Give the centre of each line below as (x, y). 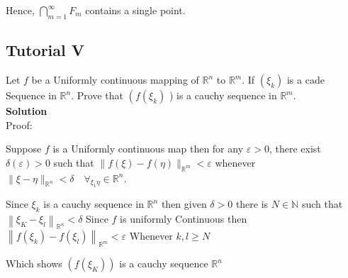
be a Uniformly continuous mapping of (115, 79)
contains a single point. (135, 10)
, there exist (295, 149)
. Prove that (97, 95)
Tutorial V (45, 50)
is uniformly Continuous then (184, 219)
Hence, (20, 10)
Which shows (34, 263)
